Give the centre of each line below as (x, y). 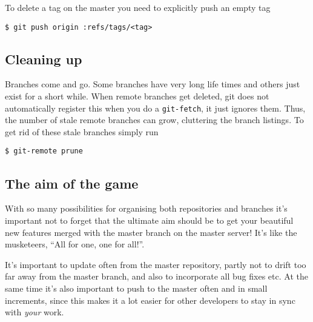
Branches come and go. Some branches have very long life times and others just (153, 84)
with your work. (35, 312)
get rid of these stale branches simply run (82, 131)
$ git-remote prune (44, 151)
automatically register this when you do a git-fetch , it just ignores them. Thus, (155, 108)
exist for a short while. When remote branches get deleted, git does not (137, 96)
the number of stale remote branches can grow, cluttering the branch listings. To (154, 120)
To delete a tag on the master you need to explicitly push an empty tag (138, 7)
